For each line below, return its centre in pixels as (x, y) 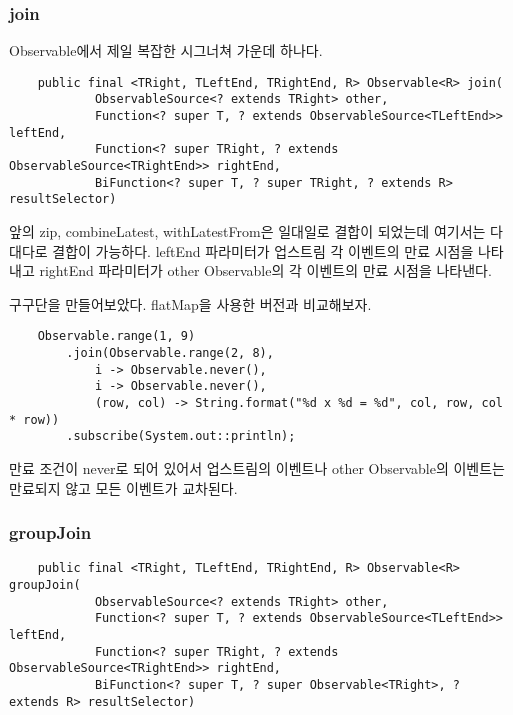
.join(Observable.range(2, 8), (170, 353)
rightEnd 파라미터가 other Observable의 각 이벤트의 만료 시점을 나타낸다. (265, 270)
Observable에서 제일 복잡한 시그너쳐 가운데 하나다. (166, 50)
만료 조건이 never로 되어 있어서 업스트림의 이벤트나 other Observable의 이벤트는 (257, 468)
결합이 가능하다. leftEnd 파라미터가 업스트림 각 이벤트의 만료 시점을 (263, 250)
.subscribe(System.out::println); (181, 436)
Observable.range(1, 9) (116, 336)
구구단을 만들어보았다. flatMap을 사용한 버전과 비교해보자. (190, 303)
